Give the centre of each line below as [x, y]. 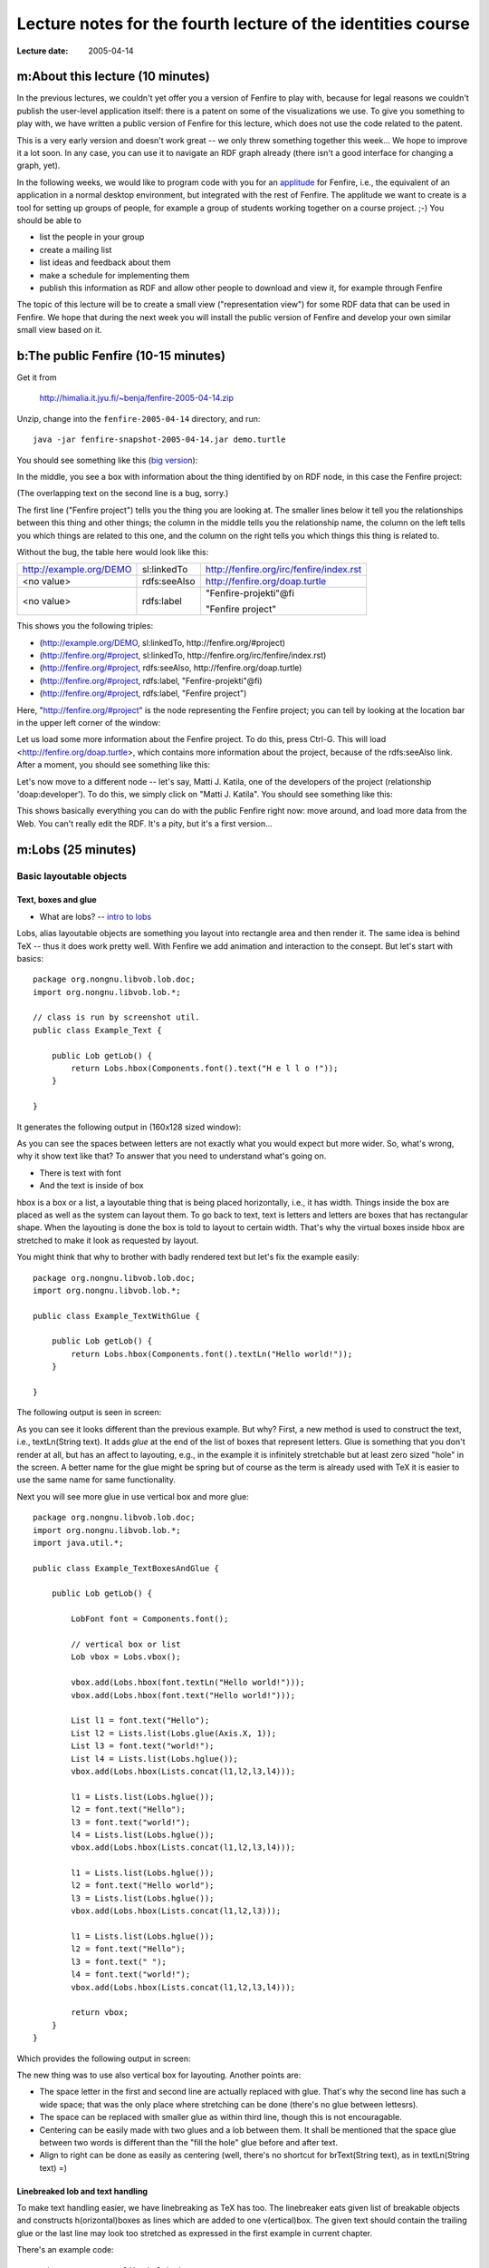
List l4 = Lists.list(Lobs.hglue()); [155, 1759]
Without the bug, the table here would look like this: [113, 552]
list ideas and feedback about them [105, 262]
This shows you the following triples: [85, 626]
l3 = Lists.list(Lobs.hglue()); [143, 1898]
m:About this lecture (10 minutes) [113, 77]
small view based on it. [60, 330]
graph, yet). [38, 166]
